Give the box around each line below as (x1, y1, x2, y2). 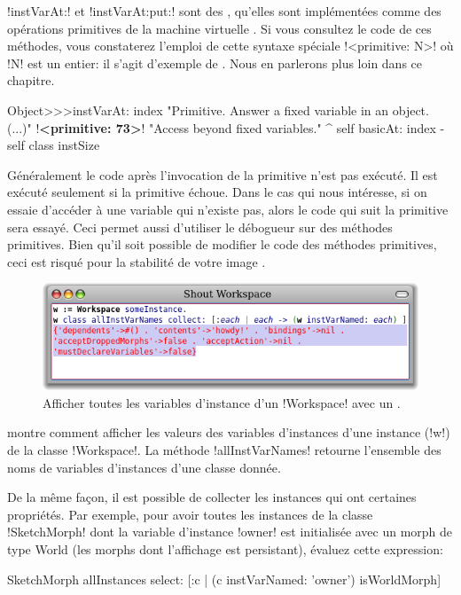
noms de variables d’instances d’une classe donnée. (7, 458, 281, 476)
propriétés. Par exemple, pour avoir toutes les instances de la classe (7, 505, 373, 523)
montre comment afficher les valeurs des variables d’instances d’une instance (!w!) (7, 423, 450, 442)
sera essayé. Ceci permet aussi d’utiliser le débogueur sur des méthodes (7, 217, 393, 236)
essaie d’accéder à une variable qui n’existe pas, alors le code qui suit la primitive (7, 200, 449, 218)
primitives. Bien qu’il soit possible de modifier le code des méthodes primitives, (7, 235, 437, 254)
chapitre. (7, 71, 55, 90)
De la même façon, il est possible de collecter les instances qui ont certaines (7, 488, 417, 506)
